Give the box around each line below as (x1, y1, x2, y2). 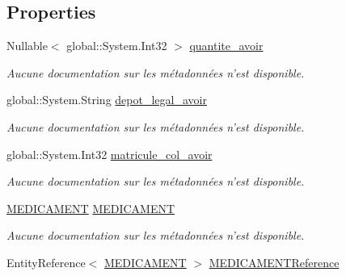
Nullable (6, 37, 48, 54)
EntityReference (6, 253, 86, 270)
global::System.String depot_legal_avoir (6, 91, 207, 108)
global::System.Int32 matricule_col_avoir (6, 145, 213, 162)
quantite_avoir (189, 37, 264, 54)
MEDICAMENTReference (209, 253, 340, 270)
